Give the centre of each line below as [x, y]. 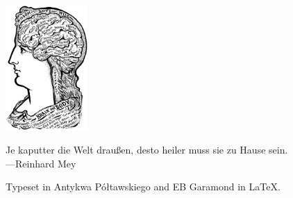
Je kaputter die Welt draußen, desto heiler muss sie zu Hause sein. [147, 150]
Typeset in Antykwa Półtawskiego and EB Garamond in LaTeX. [143, 187]
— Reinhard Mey [41, 163]
